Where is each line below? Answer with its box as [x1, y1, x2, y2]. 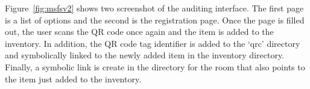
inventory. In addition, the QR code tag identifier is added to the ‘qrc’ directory [5, 37, 300, 49]
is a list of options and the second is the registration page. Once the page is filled [5, 13, 305, 26]
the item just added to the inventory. [5, 72, 142, 85]
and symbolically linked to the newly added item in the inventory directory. [5, 49, 285, 61]
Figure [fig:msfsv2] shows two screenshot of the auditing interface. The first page [5, 2, 304, 14]
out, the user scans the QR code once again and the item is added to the [5, 25, 274, 38]
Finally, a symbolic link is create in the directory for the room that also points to [5, 60, 305, 73]
